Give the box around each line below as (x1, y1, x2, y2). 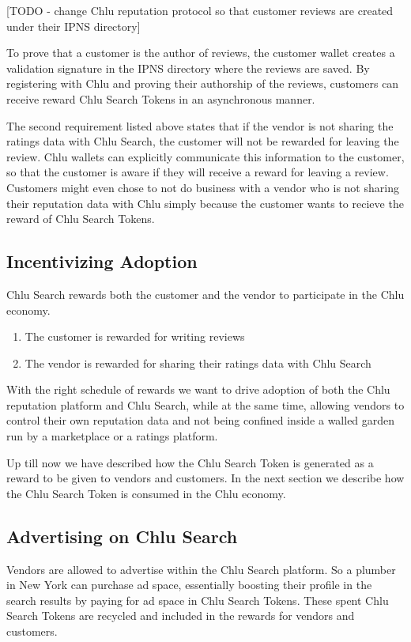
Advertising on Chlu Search (6, 523, 238, 548)
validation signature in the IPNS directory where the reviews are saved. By (6, 59, 370, 76)
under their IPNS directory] (6, 17, 141, 34)
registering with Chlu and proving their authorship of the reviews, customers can (6, 75, 399, 92)
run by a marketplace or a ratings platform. (6, 428, 218, 444)
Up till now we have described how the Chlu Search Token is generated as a (6, 454, 374, 470)
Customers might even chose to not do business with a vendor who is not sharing (6, 179, 399, 195)
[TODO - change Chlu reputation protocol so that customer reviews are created (6, 2, 394, 18)
